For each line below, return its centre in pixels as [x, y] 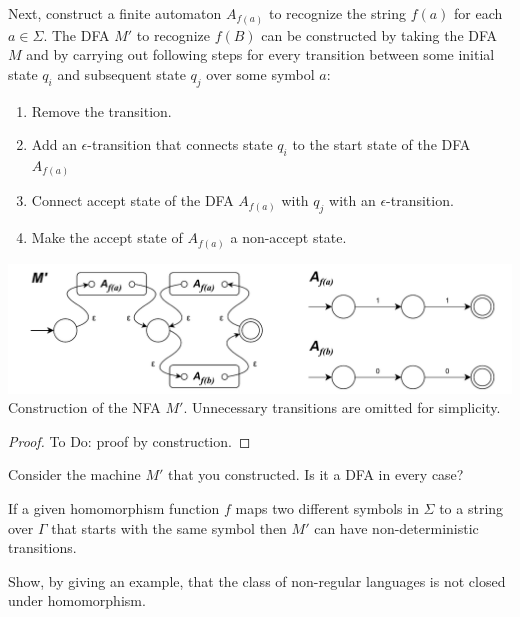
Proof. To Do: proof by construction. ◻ [129, 440]
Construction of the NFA [84, 407]
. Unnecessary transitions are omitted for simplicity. [342, 407]
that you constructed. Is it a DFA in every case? [316, 474]
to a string [471, 508]
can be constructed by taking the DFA [379, 34]
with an [352, 200]
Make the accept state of [107, 237]
